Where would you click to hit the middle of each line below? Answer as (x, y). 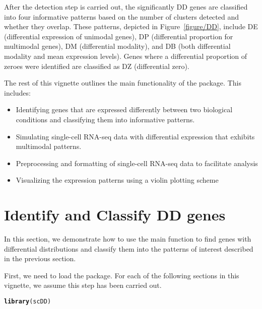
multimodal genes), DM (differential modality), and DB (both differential (117, 46)
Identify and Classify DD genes (115, 215)
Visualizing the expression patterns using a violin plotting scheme (117, 180)
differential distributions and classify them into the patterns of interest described (129, 248)
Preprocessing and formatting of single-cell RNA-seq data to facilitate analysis (137, 163)
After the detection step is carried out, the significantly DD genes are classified (126, 7)
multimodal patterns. (49, 146)
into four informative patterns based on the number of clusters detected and (122, 16)
